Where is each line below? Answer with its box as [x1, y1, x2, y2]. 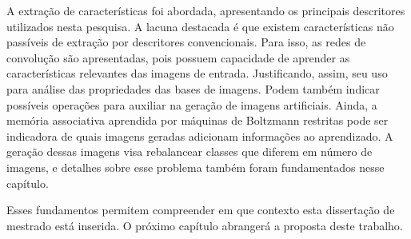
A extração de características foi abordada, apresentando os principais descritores [6, 2, 405, 18]
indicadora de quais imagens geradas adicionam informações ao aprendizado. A [6, 127, 393, 144]
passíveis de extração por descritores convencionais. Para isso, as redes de [6, 34, 366, 50]
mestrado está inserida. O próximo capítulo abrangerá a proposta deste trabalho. [6, 217, 403, 233]
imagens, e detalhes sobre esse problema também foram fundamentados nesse [6, 158, 385, 175]
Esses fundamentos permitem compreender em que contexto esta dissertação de [6, 201, 395, 218]
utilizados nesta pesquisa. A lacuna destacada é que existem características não [6, 18, 394, 34]
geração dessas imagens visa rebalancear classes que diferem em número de [6, 143, 373, 160]
